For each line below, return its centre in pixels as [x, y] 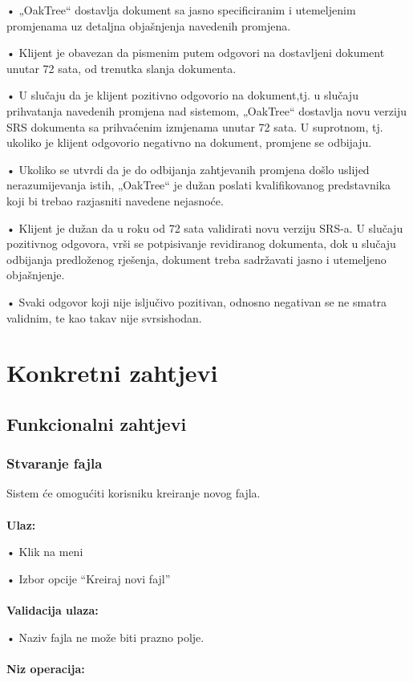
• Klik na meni [45, 552]
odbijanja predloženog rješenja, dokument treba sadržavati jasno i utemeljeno [196, 259]
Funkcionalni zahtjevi [97, 423]
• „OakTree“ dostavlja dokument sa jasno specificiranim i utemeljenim [181, 10]
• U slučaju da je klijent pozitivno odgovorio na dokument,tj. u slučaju [182, 95]
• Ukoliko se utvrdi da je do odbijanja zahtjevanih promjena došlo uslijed [188, 169]
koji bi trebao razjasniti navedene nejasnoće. [115, 200]
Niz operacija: [46, 668]
